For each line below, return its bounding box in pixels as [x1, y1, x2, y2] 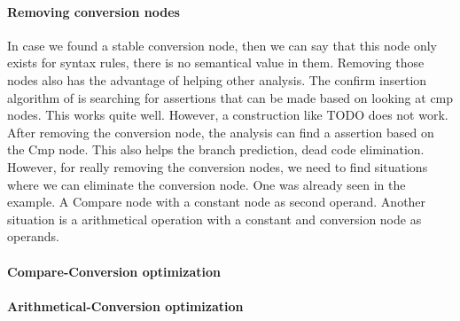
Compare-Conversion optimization [7, 262, 221, 280]
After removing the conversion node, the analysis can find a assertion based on [7, 122, 434, 141]
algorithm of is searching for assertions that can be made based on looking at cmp [7, 88, 454, 106]
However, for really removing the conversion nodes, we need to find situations [7, 157, 428, 176]
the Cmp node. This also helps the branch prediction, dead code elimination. [7, 140, 425, 159]
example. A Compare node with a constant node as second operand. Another [7, 192, 426, 211]
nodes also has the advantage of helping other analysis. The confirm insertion [7, 70, 427, 89]
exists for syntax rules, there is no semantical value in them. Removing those [7, 53, 425, 72]
